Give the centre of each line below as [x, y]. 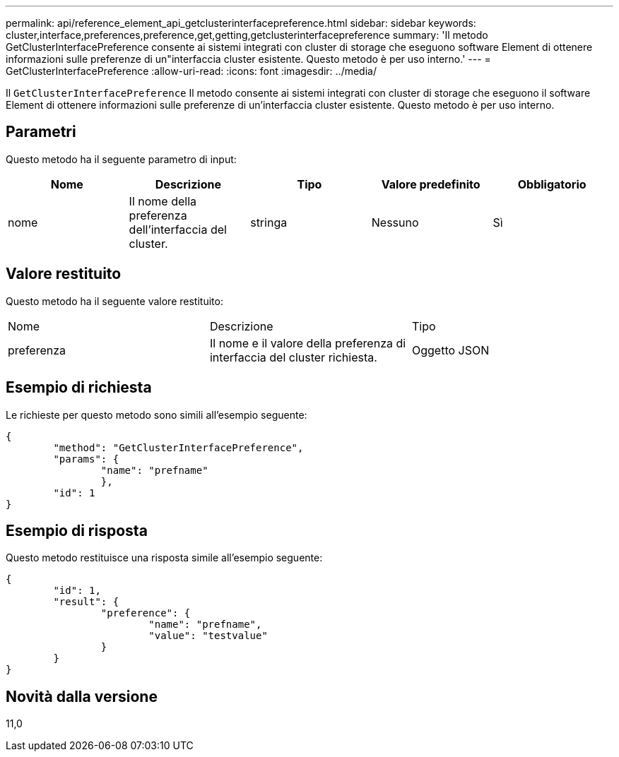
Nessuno [395, 222]
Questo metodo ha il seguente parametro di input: [121, 159]
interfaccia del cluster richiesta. [293, 357]
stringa [269, 222]
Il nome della [163, 201]
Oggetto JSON [450, 350]
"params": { [86, 459]
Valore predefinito [431, 184]
